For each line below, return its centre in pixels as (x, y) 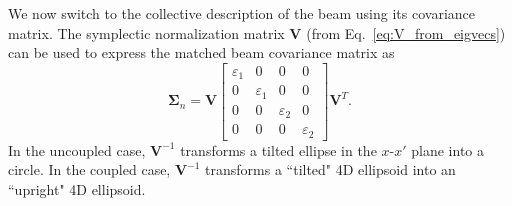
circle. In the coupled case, (89, 169)
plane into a (447, 149)
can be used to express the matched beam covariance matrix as (201, 52)
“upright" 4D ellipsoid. (77, 188)
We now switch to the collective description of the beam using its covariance (241, 13)
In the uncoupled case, (77, 149)
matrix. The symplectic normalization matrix (146, 32)
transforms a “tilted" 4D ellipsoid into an (330, 169)
